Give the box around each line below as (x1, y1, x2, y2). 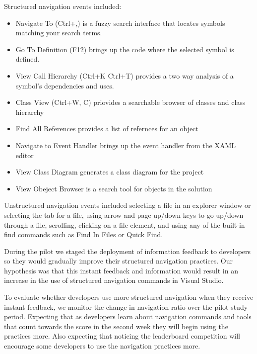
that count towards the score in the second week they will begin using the (4, 321, 228, 331)
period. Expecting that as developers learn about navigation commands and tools (4, 311, 252, 322)
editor (15, 150, 34, 160)
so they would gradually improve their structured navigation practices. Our (4, 256, 233, 266)
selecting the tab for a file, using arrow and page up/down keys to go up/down (4, 209, 244, 220)
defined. (15, 54, 40, 64)
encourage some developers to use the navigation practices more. (4, 341, 200, 351)
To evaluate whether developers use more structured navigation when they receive (4, 292, 254, 302)
